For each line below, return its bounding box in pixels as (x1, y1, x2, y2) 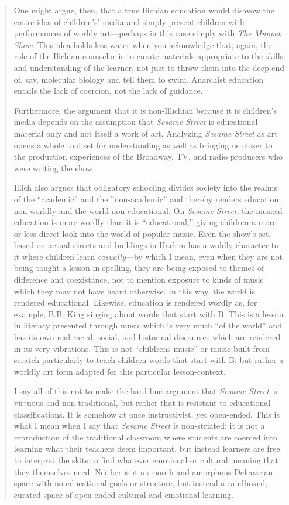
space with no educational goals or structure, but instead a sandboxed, (13, 477, 268, 489)
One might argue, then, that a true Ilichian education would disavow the (13, 4, 274, 16)
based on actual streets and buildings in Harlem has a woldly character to (13, 239, 279, 251)
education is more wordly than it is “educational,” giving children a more (13, 216, 277, 228)
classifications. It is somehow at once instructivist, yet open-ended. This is (13, 408, 280, 420)
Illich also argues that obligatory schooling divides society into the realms (13, 181, 277, 194)
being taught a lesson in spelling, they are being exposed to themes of (13, 262, 264, 274)
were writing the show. (13, 161, 95, 174)
